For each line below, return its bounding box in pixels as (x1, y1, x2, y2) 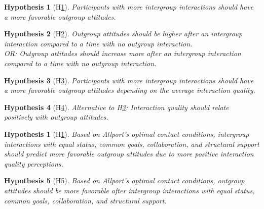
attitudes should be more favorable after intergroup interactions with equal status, (4, 185, 255, 195)
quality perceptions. (4, 158, 63, 169)
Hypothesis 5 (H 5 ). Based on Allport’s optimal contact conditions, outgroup (4, 175, 245, 186)
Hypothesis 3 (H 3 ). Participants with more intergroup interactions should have (4, 75, 254, 85)
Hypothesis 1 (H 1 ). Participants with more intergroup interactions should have (4, 2, 254, 12)
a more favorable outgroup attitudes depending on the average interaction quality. (4, 85, 255, 95)
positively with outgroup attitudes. (4, 112, 108, 122)
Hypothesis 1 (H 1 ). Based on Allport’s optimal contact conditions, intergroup (4, 128, 249, 139)
